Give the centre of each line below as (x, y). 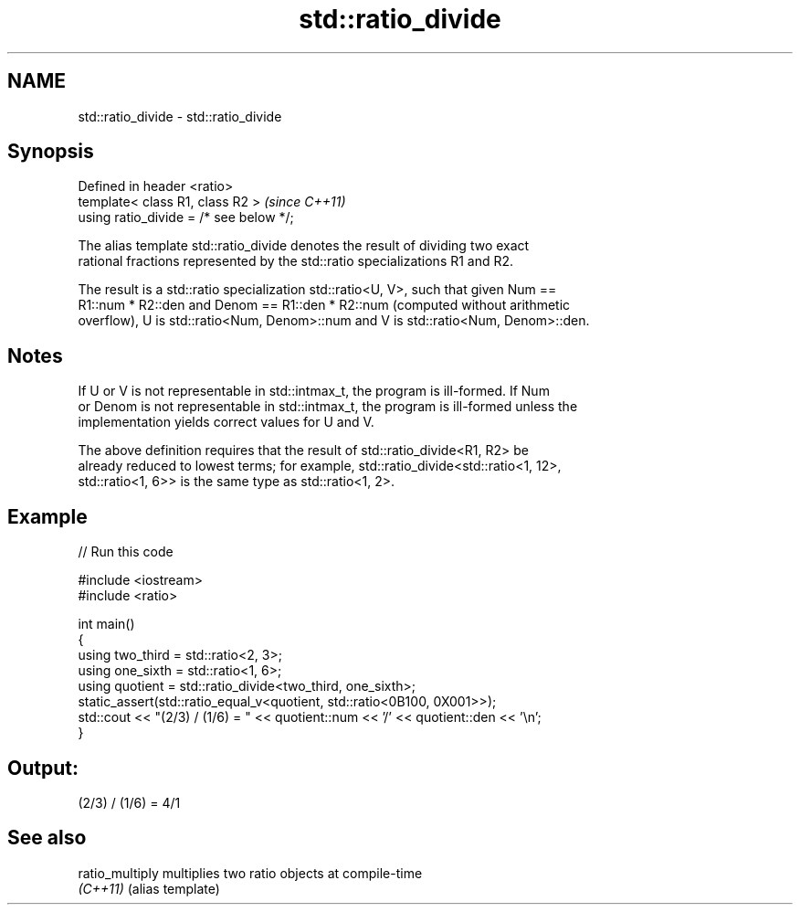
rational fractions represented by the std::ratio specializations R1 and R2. (296, 261)
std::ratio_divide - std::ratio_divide (180, 116)
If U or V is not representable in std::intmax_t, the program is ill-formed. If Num (314, 391)
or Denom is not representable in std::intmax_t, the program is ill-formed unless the (328, 407)
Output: (43, 768)
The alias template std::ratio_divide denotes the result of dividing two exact (304, 246)
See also (47, 838)
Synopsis (51, 152)
